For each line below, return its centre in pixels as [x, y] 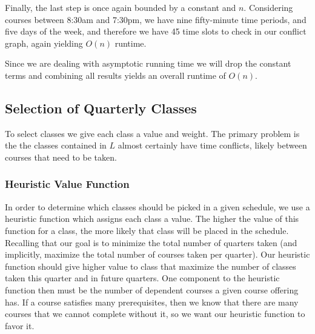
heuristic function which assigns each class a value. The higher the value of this [152, 219]
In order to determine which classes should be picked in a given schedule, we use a [157, 206]
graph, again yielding [44, 43]
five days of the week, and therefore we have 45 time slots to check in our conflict [156, 31]
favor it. [20, 325]
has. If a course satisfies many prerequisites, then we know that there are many [152, 302]
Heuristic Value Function [67, 184]
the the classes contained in [56, 145]
